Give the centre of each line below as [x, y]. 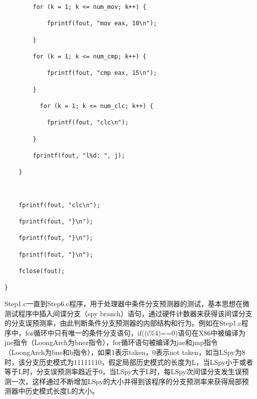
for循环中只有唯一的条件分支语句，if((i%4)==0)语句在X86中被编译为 [135, 332]
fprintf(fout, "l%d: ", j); [79, 155]
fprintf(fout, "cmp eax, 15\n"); [102, 73]
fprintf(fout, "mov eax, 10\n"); [102, 24]
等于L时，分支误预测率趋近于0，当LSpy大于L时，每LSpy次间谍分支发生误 [123, 371]
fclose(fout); [42, 271]
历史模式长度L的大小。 [62, 391]
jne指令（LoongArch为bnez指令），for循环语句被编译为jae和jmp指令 [111, 342]
